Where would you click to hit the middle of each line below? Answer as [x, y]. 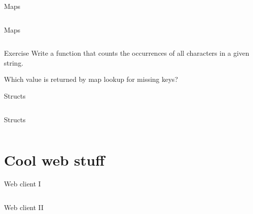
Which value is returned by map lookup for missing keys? [91, 79]
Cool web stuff [54, 160]
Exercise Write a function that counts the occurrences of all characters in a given [127, 53]
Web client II [24, 207]
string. [14, 62]
